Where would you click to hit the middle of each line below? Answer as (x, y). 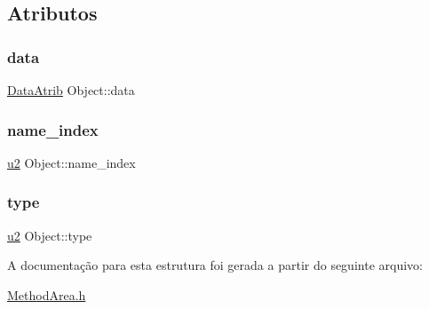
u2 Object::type (50, 235)
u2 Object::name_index (71, 162)
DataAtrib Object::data (71, 90)
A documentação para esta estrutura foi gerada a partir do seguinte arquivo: (215, 265)
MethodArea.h (47, 294)
